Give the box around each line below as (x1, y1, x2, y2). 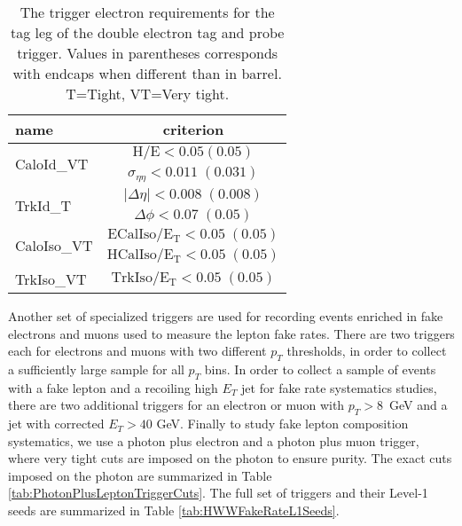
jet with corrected (8, 414, 105, 433)
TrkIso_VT (15, 268, 87, 289)
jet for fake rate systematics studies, (241, 378, 437, 396)
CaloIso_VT (15, 235, 93, 256)
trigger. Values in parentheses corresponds (17, 43, 278, 63)
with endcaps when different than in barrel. (12, 63, 282, 83)
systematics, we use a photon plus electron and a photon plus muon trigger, (8, 431, 419, 450)
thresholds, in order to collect (286, 342, 447, 360)
